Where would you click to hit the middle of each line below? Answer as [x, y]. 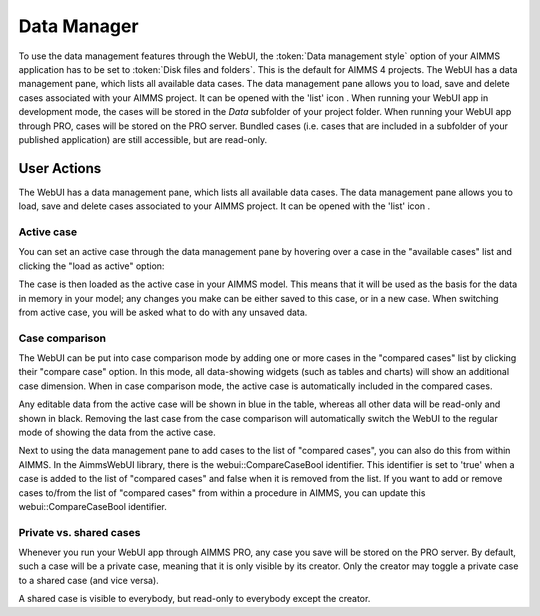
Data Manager [78, 26]
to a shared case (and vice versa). [88, 580]
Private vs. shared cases [79, 532]
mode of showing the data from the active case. [117, 432]
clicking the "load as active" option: [91, 266]
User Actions [60, 168]
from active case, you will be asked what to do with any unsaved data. [163, 312]
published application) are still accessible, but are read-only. [143, 139]
